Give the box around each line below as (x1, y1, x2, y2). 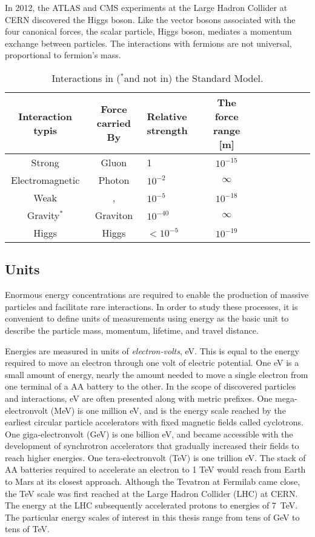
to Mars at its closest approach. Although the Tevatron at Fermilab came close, (5, 475, 300, 488)
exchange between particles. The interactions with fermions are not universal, (5, 36, 292, 49)
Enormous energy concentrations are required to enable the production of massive (5, 288, 309, 301)
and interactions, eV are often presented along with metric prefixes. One (5, 391, 273, 404)
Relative (147, 109, 187, 123)
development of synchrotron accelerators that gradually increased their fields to (5, 439, 299, 452)
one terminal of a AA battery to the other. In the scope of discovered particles (5, 380, 296, 393)
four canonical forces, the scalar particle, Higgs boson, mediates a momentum (5, 25, 292, 38)
